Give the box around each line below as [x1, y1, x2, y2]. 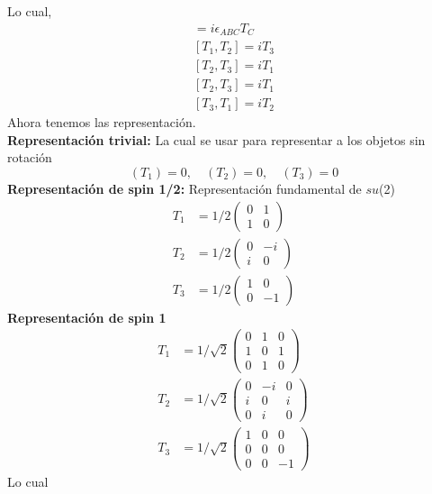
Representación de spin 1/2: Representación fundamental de [7, 178, 362, 197]
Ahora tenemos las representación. [7, 113, 196, 132]
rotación [7, 148, 52, 167]
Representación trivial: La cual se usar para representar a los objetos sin [7, 130, 426, 149]
